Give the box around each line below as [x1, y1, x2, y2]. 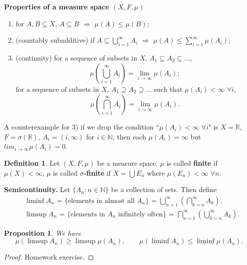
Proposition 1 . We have [4, 227, 82, 238]
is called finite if [166, 157, 218, 168]
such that [154, 83, 183, 94]
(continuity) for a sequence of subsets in [15, 52, 137, 63]
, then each [112, 131, 146, 141]
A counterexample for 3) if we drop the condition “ [4, 122, 160, 132]
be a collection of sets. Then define [111, 184, 217, 195]
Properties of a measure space [4, 1, 109, 11]
